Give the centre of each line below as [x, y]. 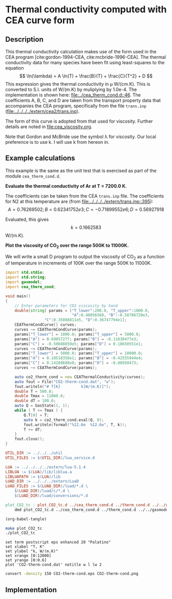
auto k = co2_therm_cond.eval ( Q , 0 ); [64, 420]
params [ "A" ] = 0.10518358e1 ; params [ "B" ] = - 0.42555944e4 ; [79, 358]
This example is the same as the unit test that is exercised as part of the [81, 170]
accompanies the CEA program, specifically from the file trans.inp [76, 106]
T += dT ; [33, 430]
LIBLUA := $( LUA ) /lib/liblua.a [39, 472]
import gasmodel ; [24, 282]
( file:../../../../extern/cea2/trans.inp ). [42, 111]
